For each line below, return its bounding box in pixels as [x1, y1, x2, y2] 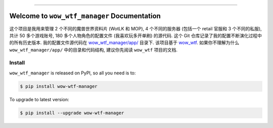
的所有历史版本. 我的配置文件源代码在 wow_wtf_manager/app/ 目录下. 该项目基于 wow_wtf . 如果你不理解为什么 [9, 39, 240, 46]
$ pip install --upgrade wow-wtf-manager [20, 110, 124, 116]
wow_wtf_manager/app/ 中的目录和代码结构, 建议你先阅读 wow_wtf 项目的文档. [9, 47, 178, 53]
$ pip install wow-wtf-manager [20, 83, 98, 89]
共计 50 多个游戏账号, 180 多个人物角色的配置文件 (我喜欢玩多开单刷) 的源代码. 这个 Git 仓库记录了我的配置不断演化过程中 [9, 32, 262, 38]
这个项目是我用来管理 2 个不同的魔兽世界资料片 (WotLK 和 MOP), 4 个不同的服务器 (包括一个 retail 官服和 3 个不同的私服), [9, 25, 262, 31]
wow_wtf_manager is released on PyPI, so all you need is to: [9, 70, 136, 76]
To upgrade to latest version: [9, 96, 69, 102]
